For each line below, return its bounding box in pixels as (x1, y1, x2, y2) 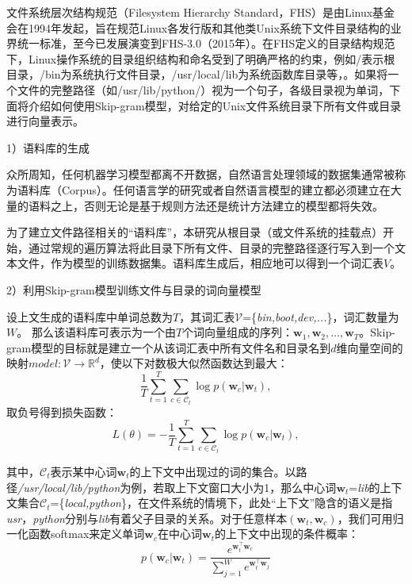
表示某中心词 (50, 463, 117, 479)
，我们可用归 (337, 509, 404, 526)
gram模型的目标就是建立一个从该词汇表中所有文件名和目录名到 (6, 339, 331, 355)
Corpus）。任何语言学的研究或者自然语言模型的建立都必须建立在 (61, 181, 391, 198)
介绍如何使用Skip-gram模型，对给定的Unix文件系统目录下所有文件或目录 (28, 97, 402, 113)
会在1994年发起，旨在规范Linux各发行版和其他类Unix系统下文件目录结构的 (6, 19, 391, 36)
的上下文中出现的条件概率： (214, 525, 359, 542)
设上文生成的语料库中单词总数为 (6, 308, 173, 325)
